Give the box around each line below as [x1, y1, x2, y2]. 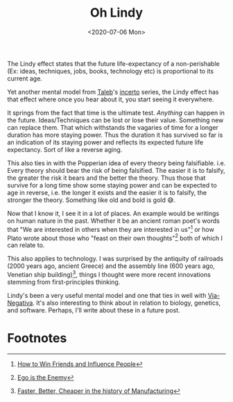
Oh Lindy [89, 5, 144, 21]
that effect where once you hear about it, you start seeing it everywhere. [7, 95, 214, 103]
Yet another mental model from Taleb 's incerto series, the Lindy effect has [7, 87, 219, 96]
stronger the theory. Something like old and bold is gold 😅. [7, 196, 175, 204]
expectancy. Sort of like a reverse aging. [7, 145, 123, 153]
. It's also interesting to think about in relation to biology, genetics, [32, 299, 221, 307]
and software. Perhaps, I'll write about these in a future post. [7, 305, 180, 314]
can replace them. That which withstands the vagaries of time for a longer [7, 123, 218, 131]
